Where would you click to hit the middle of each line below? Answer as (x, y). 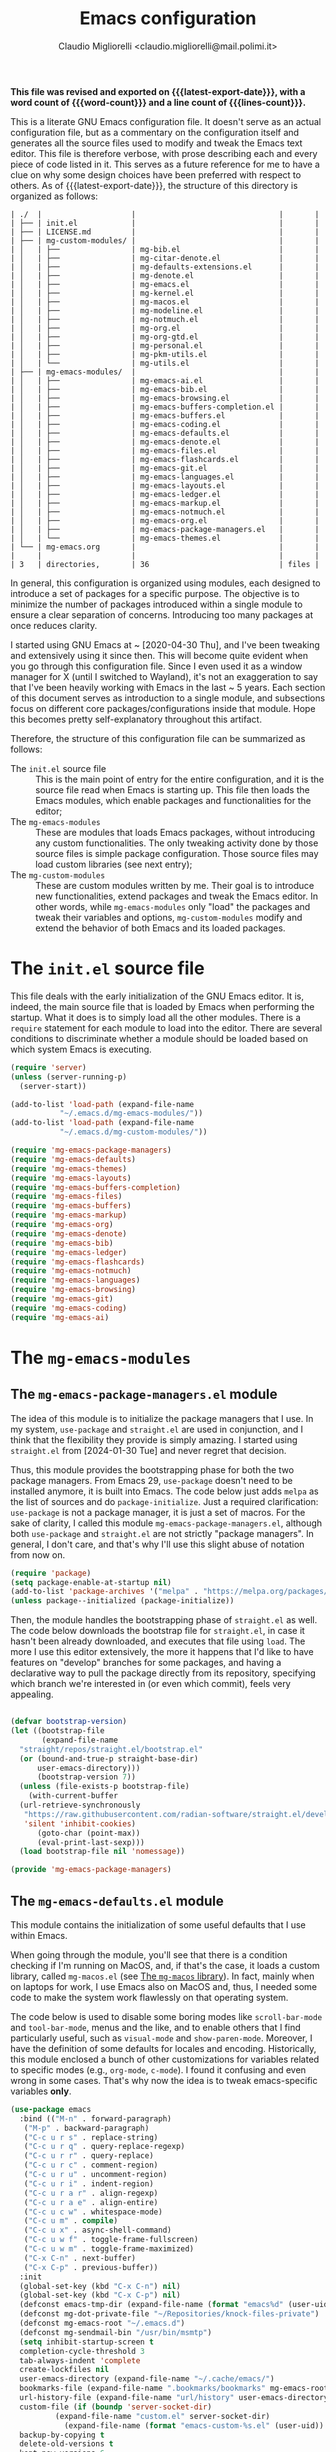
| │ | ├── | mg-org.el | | (165, 328)
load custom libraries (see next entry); (114, 864)
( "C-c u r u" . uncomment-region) (95, 2175)
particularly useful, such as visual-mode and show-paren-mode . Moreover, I (161, 2038)
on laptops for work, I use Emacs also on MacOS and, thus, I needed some (164, 1986)
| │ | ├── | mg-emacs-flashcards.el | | (165, 459)
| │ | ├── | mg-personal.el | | (165, 345)
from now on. (38, 1554)
